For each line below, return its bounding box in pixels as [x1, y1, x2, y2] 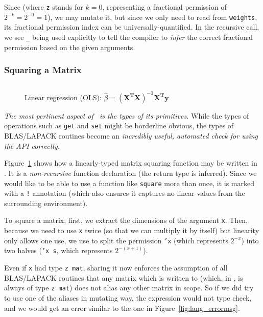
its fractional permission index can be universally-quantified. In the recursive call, [4, 21, 259, 32]
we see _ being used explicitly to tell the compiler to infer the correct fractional [4, 31, 253, 42]
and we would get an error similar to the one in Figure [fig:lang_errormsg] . [4, 302, 240, 313]
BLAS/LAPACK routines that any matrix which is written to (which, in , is [4, 272, 243, 283]
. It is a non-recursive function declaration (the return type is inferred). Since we [4, 167, 257, 178]
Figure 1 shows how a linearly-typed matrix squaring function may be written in [4, 157, 257, 168]
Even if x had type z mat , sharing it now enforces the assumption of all [4, 262, 228, 273]
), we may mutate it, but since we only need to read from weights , [47, 11, 257, 22]
